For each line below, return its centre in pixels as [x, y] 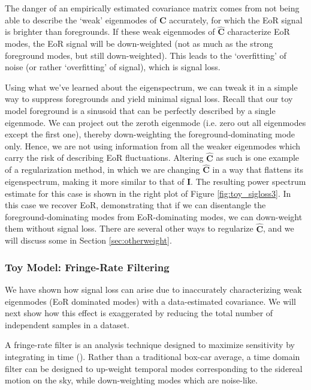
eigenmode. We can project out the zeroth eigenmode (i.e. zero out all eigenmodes [155, 122]
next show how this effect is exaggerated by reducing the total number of [139, 313]
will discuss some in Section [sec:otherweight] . [88, 240]
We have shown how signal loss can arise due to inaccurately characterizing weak [153, 289]
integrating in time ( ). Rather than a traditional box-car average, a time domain [153, 356]
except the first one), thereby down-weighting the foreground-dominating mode [150, 134]
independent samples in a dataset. [67, 324]
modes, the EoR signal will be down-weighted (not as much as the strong [139, 43]
